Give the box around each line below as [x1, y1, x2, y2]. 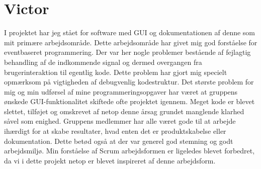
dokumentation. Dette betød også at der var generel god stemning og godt [4, 135, 233, 146]
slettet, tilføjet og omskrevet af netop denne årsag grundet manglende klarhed [4, 106, 244, 116]
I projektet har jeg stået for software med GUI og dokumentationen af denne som [4, 27, 255, 38]
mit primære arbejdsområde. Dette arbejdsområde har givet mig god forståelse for [4, 37, 257, 47]
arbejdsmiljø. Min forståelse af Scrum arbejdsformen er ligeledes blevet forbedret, [4, 145, 255, 156]
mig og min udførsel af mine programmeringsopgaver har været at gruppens [4, 86, 238, 97]
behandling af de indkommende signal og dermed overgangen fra [4, 56, 202, 67]
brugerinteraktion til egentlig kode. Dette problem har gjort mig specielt [4, 66, 227, 77]
